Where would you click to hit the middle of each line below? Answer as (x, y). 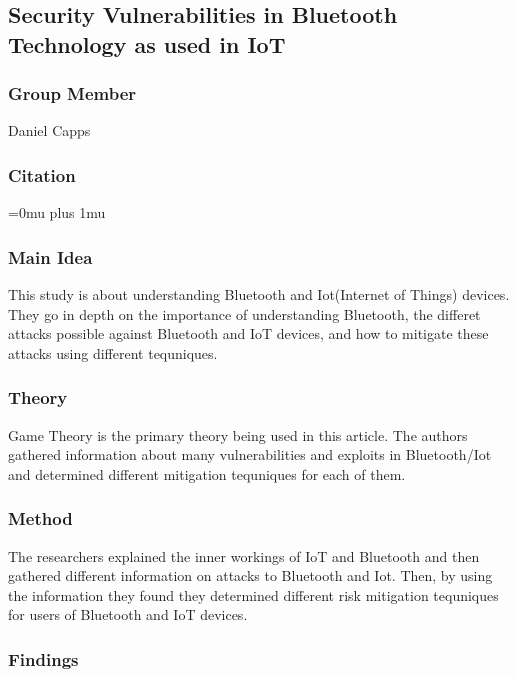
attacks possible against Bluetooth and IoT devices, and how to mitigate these (248, 333)
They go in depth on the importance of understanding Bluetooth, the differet (244, 313)
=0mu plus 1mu (57, 212)
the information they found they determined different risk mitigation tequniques (253, 594)
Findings (43, 658)
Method (40, 518)
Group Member (72, 93)
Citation (42, 174)
